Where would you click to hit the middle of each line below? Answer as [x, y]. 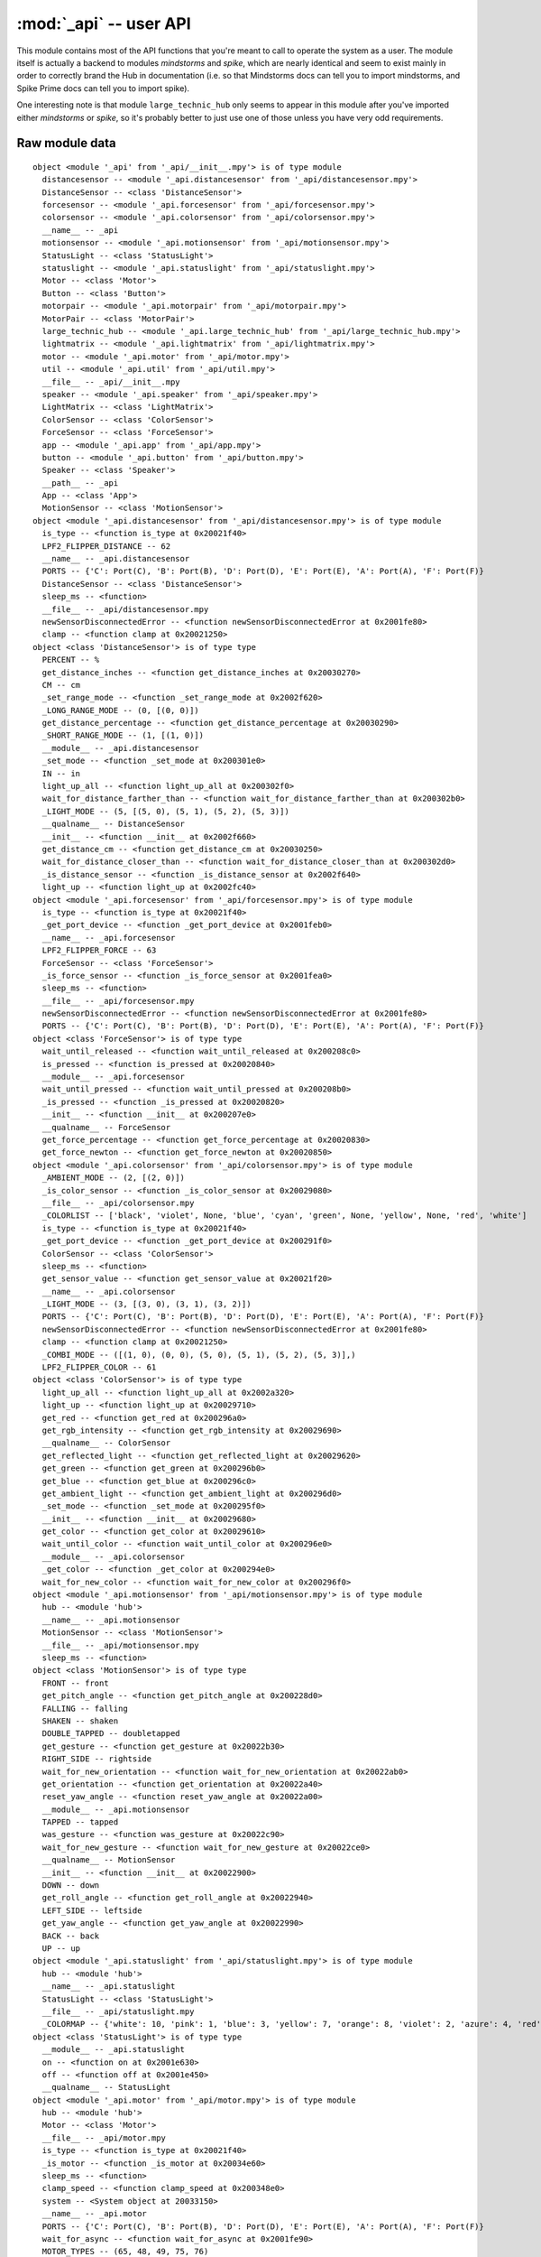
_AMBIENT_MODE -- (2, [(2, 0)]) [113, 1178]
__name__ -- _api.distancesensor [116, 559]
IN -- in [61, 773]
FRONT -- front [75, 1683]
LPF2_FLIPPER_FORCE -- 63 [99, 951]
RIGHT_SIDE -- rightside [97, 1759]
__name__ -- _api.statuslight [109, 1987]
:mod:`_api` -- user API [104, 23]
